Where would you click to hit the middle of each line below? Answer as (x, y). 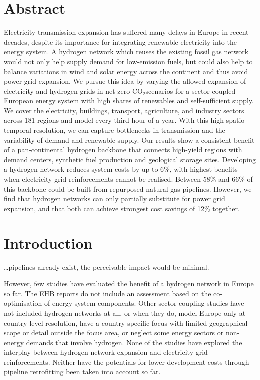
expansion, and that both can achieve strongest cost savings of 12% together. (122, 208)
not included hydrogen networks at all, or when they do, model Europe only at (125, 313)
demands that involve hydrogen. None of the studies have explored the (134, 342)
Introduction (48, 243)
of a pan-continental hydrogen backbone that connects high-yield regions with (123, 150)
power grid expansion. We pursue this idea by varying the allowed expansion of (125, 81)
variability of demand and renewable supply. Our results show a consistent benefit (129, 140)
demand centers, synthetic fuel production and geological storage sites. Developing (130, 159)
